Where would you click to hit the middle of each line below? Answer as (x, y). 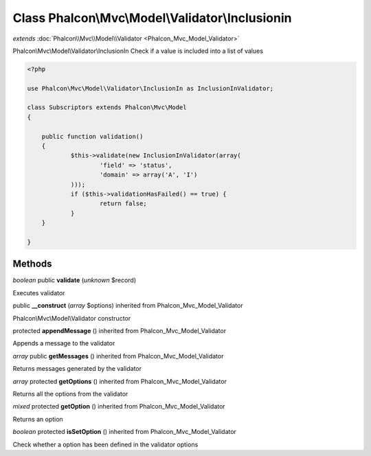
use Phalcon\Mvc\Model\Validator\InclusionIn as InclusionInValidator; (150, 88)
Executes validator (39, 293)
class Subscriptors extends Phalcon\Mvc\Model (107, 107)
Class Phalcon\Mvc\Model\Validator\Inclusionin (152, 18)
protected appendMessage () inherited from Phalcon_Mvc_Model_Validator (120, 331)
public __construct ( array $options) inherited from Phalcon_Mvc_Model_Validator (128, 306)
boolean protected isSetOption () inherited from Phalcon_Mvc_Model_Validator (125, 432)
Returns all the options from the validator (70, 394)
